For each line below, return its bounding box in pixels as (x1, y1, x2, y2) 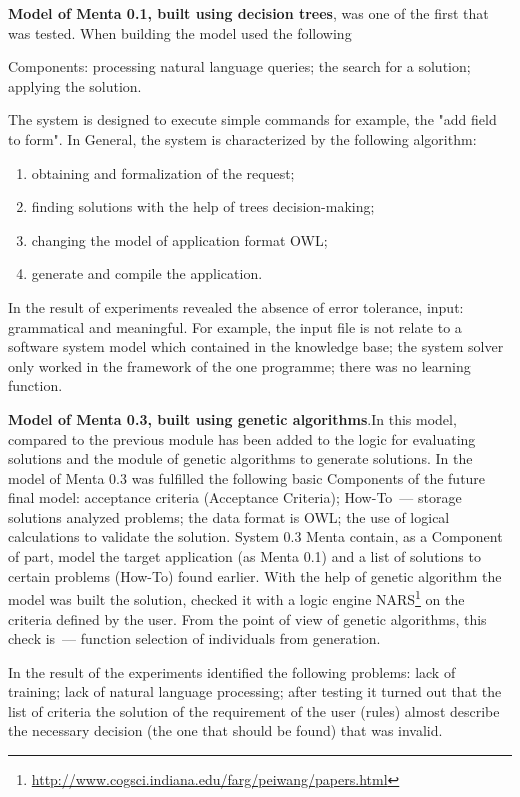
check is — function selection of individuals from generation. (8, 628, 381, 649)
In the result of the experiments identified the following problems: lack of (8, 661, 456, 682)
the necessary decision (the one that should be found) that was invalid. (8, 720, 443, 741)
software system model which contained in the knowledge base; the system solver (8, 336, 504, 357)
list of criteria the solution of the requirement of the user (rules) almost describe (8, 700, 500, 721)
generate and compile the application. (31, 263, 263, 284)
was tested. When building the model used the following (8, 22, 352, 43)
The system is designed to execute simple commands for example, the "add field (8, 109, 497, 130)
